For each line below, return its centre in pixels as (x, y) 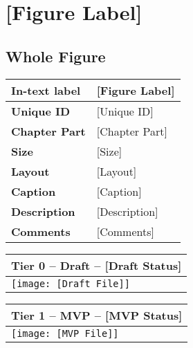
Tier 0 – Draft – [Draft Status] (96, 265)
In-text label (46, 90)
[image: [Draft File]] (71, 283)
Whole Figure (56, 56)
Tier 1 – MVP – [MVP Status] (97, 315)
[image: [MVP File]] (65, 333)
